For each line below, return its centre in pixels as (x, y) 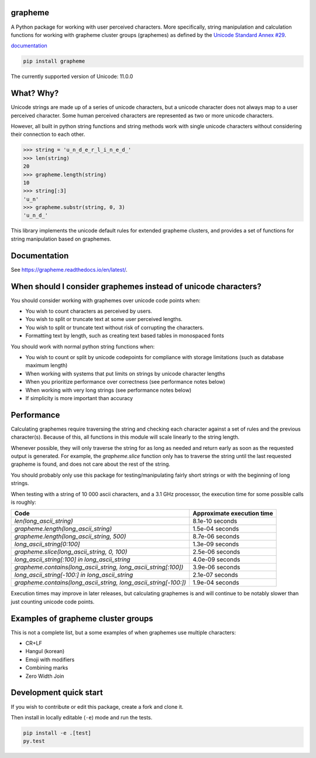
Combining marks (47, 668)
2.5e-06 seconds (217, 552)
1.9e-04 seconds (216, 583)
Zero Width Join (45, 676)
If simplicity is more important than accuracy (79, 398)
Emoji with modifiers (50, 660)
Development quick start (57, 693)
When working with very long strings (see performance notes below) (109, 390)
